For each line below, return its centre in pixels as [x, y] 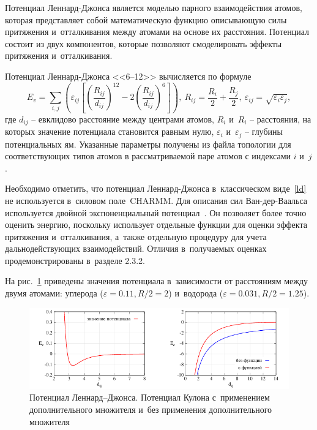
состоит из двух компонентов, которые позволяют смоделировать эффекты [144, 43]
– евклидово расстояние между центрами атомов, [123, 119]
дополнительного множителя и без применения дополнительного [151, 409]
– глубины [263, 131]
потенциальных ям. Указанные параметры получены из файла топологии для [148, 144]
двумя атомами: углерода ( [54, 293]
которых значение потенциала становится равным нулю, [110, 131]
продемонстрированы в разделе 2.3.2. [75, 260]
